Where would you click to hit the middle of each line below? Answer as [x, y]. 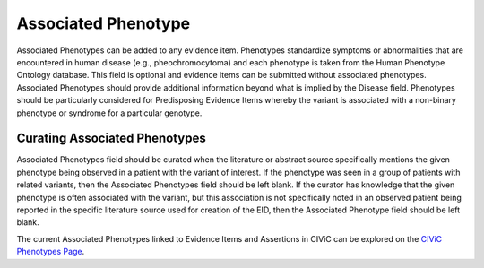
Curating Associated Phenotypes [111, 138]
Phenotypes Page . [51, 252]
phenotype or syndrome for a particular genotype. [109, 113]
